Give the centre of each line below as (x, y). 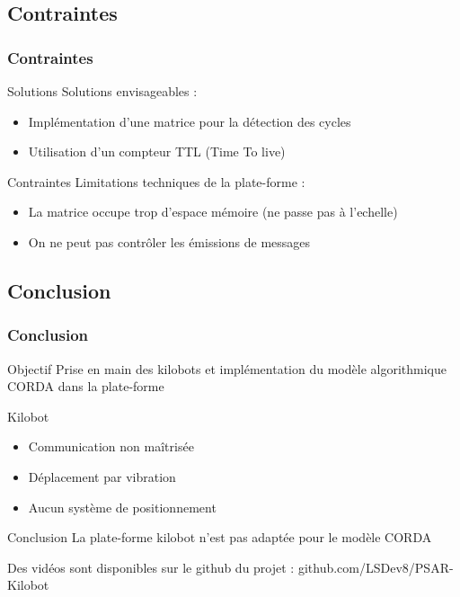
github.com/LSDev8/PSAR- (376, 567)
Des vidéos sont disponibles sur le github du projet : (151, 567)
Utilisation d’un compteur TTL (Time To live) (157, 151)
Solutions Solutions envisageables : (102, 91)
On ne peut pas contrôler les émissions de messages (169, 241)
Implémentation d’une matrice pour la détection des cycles (190, 121)
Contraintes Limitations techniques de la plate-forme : (156, 181)
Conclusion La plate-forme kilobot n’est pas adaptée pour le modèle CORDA (220, 537)
